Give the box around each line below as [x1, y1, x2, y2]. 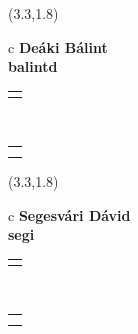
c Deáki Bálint [8, 36, 108, 57]
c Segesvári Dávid [8, 204, 131, 225]
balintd [8, 56, 58, 77]
